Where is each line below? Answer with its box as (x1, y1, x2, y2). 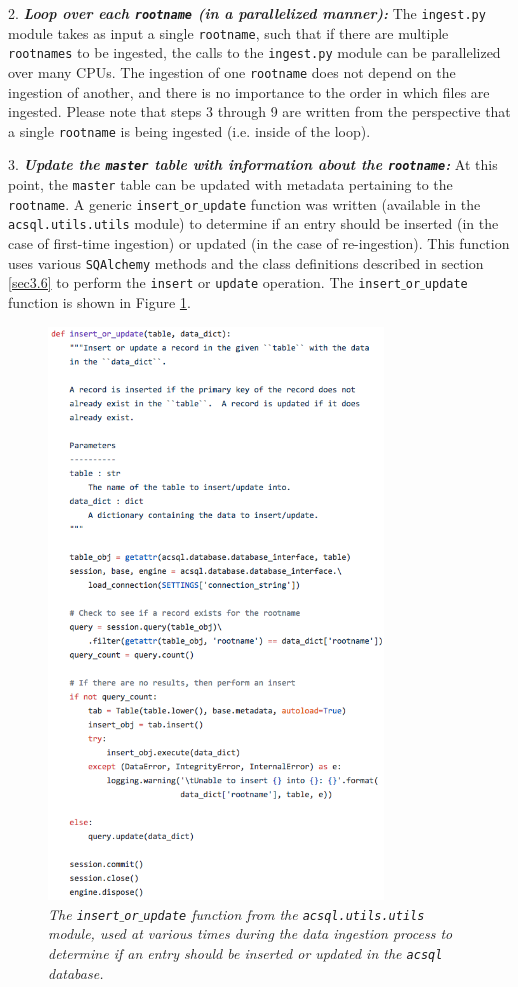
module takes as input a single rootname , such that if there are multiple (8, 22, 449, 43)
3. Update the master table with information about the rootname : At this (8, 154, 498, 175)
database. (48, 962, 104, 983)
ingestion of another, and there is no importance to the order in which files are (8, 81, 490, 102)
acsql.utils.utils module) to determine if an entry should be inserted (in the (8, 213, 499, 234)
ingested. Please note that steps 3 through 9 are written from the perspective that (8, 101, 511, 122)
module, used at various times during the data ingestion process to (48, 923, 453, 944)
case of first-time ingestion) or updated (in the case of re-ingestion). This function (8, 233, 510, 254)
